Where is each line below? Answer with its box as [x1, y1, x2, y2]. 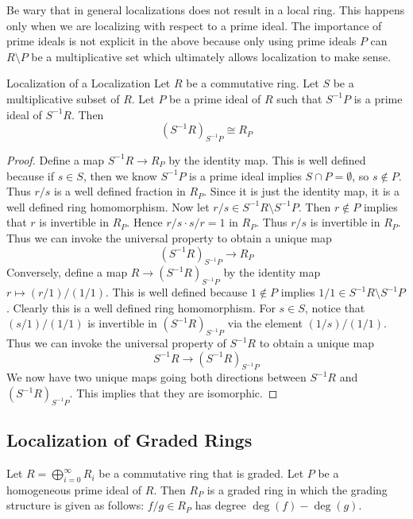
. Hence [126, 214, 163, 230]
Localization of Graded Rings [6, 428, 253, 452]
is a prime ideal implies [189, 167, 302, 184]
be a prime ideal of [169, 90, 261, 107]
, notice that [304, 299, 365, 316]
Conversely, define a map [6, 264, 128, 281]
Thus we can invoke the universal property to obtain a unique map [6, 229, 332, 246]
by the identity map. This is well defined [168, 151, 366, 168]
